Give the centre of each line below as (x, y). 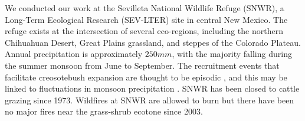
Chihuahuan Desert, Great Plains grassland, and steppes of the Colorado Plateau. (153, 42)
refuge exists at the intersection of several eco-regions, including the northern (144, 31)
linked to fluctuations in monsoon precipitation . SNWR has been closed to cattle (152, 88)
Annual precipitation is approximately (74, 54)
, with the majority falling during (232, 54)
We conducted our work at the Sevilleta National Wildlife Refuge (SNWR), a (145, 8)
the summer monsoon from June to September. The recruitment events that (142, 65)
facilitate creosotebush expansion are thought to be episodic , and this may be (146, 77)
